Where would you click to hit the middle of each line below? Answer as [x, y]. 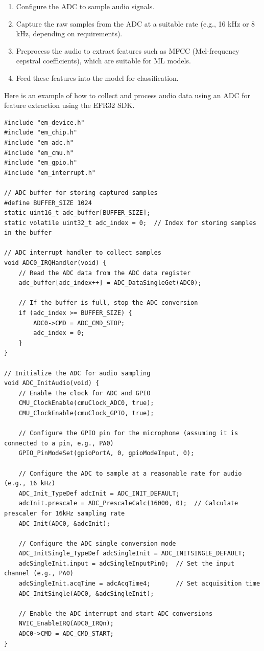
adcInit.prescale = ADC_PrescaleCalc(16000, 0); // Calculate [128, 503]
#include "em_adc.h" [39, 142]
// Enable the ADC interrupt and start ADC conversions [116, 613]
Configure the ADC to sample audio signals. [85, 6]
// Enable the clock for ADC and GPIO [85, 393]
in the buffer [28, 233]
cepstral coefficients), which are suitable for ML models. [103, 61]
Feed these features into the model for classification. [97, 77]
